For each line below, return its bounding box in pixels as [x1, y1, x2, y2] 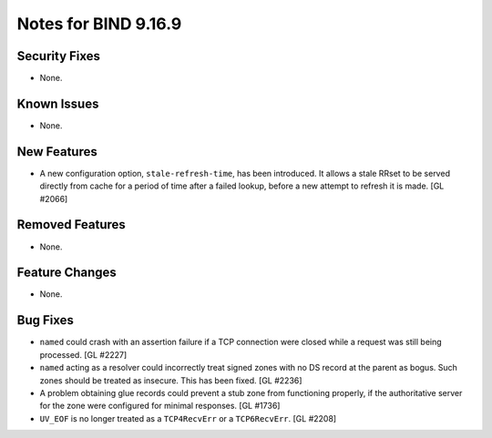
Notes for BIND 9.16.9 [16, 14, 182, 34]
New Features [16, 144, 97, 159]
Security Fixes [16, 48, 100, 64]
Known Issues [16, 96, 99, 111]
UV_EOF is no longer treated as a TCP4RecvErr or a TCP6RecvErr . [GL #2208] [39, 413, 337, 423]
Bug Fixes [16, 312, 75, 328]
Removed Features [16, 217, 127, 232]
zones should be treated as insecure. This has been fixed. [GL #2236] [39, 374, 302, 386]
